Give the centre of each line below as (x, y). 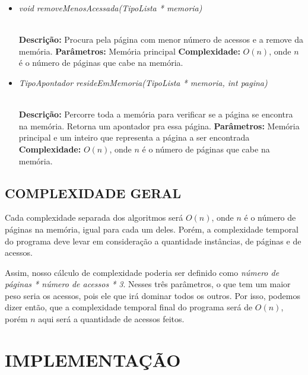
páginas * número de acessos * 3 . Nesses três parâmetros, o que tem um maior (148, 284)
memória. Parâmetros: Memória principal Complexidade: (129, 51)
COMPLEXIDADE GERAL (93, 193)
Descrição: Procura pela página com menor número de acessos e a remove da (161, 39)
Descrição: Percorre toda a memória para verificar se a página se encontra (156, 114)
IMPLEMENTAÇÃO (93, 359)
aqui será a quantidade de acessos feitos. (111, 319)
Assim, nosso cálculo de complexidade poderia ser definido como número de (142, 272)
